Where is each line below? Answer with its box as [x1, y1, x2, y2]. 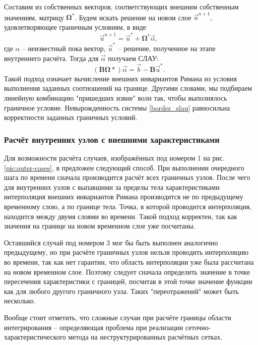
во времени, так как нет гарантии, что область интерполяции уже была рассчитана [4, 256, 254, 267]
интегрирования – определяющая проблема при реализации [4, 322, 183, 332]
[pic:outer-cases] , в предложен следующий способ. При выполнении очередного [4, 162, 245, 172]
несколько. [4, 295, 36, 306]
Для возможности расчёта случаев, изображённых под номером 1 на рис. [4, 153, 225, 163]
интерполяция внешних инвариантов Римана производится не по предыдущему [4, 191, 243, 202]
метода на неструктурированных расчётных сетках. [68, 332, 223, 342]
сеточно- [185, 322, 211, 332]
